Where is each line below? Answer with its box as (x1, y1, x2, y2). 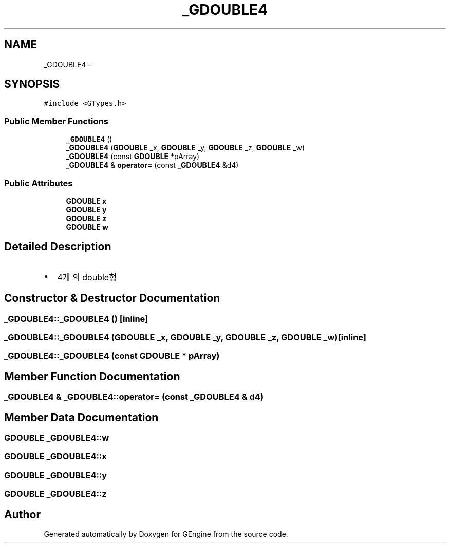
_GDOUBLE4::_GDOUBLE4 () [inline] (4, 313, 148, 324)
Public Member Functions (4, 115, 108, 126)
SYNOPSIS (4, 77, 60, 91)
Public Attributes (4, 178, 73, 188)
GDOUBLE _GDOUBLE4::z (4, 489, 107, 499)
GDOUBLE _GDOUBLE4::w (4, 433, 109, 443)
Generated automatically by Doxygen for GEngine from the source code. (44, 530, 288, 539)
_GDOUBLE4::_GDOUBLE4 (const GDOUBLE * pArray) (4, 350, 220, 361)
